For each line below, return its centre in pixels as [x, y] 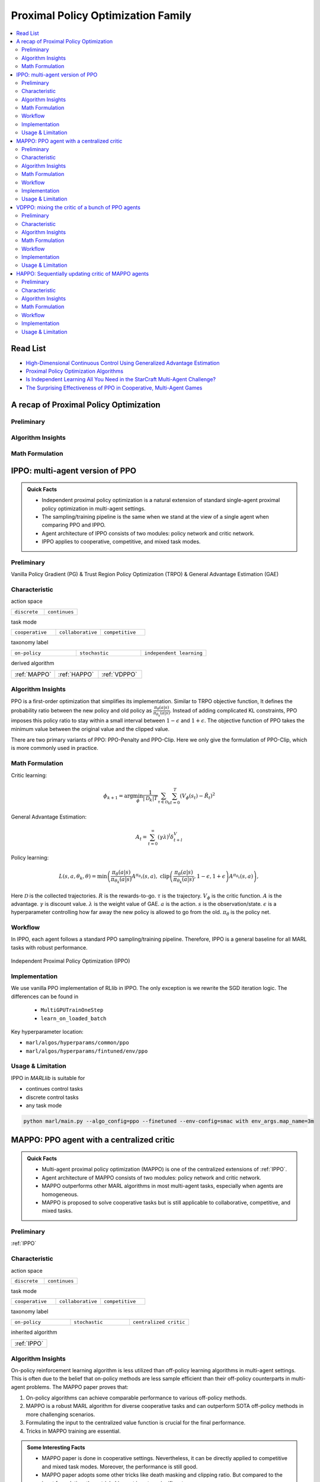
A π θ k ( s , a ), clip [151, 876]
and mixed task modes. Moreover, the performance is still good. [120, 1467]
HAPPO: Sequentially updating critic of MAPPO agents [83, 273]
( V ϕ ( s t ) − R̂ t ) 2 [198, 796]
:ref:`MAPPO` [33, 674]
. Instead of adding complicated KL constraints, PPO [233, 711]
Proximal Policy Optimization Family [101, 15]
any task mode [44, 1105]
